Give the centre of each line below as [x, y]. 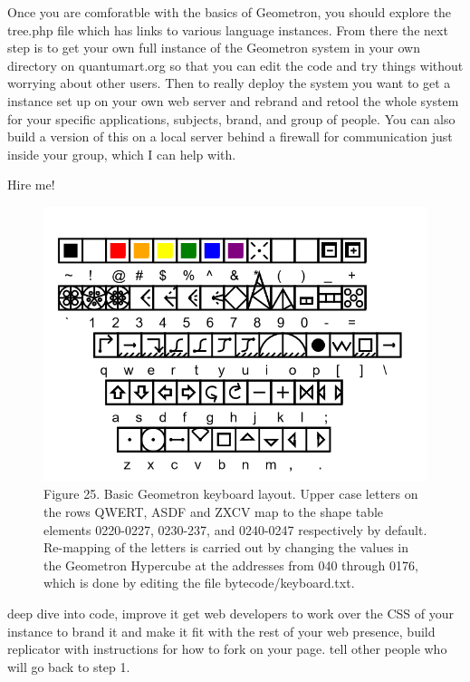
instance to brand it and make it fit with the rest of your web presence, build [221, 631]
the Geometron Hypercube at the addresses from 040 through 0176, [231, 565]
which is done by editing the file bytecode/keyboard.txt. [199, 583]
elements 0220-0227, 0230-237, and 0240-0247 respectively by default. [235, 529]
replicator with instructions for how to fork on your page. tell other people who [227, 649]
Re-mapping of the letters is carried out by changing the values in [226, 547]
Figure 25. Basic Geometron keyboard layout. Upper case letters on [231, 494]
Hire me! [31, 185]
